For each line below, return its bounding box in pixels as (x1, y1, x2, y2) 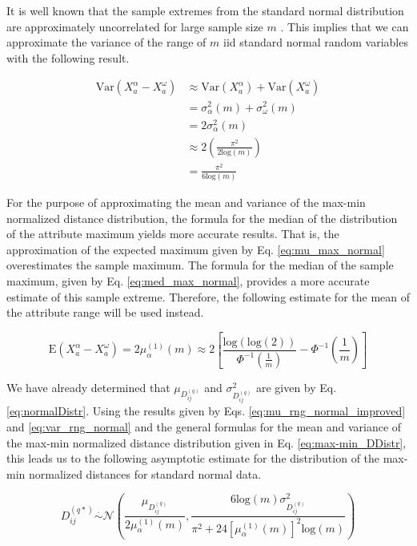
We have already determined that (6, 378, 170, 395)
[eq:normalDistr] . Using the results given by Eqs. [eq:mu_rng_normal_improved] (6, 402, 406, 419)
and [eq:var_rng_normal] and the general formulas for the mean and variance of (6, 419, 402, 435)
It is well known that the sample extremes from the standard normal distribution (6, 2, 404, 18)
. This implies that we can (280, 18, 409, 34)
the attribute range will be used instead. (6, 304, 204, 321)
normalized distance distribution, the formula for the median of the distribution (6, 209, 398, 226)
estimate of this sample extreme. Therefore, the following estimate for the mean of (6, 288, 411, 305)
